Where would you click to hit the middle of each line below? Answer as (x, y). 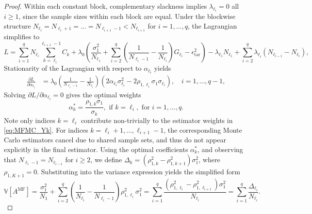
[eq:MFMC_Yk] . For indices (46, 130)
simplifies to (22, 37)
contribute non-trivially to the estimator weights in (157, 120)
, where (209, 160)
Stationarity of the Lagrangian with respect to (73, 68)
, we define (106, 160)
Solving (15, 94)
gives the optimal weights (103, 94)
